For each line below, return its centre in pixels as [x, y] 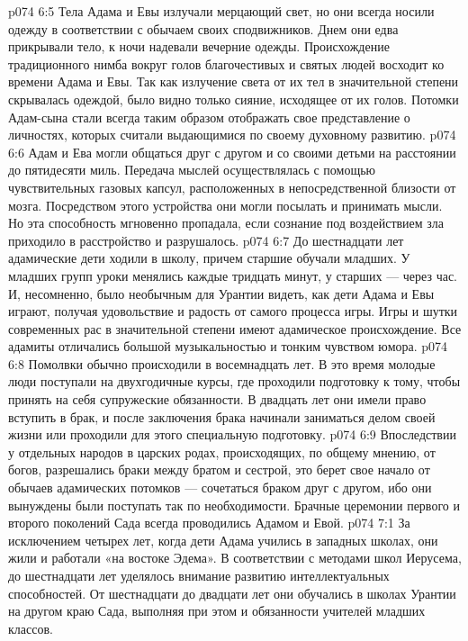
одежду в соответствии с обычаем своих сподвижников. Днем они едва [203, 28]
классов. [31, 628]
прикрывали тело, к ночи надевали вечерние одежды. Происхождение [199, 46]
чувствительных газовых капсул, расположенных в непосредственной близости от [232, 187]
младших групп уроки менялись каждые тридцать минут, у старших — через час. [233, 275]
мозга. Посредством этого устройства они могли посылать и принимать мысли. [225, 205]
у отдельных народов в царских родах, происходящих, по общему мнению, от [222, 451]
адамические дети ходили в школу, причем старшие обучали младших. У [209, 258]
